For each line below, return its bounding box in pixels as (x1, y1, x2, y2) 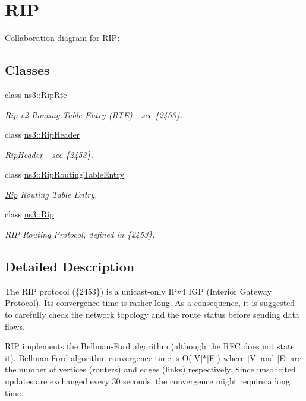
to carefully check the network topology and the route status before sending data (5, 308, 299, 321)
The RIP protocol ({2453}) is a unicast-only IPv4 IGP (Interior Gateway (5, 285, 272, 297)
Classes (5, 61, 50, 79)
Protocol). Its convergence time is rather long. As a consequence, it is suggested (5, 296, 295, 309)
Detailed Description (5, 257, 135, 276)
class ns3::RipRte (5, 88, 67, 100)
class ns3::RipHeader (5, 128, 80, 141)
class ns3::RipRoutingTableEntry (5, 168, 125, 181)
